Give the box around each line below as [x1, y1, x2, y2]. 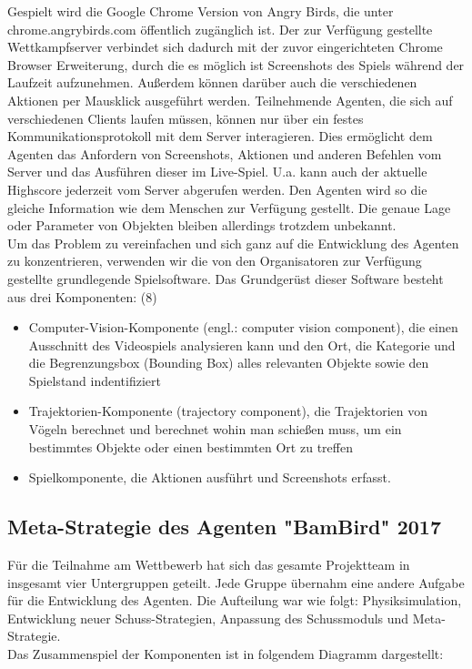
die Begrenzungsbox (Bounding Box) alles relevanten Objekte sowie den [28, 353, 429, 372]
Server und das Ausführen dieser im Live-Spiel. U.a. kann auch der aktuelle [7, 162, 427, 181]
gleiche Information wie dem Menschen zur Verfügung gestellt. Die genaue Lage [7, 198, 451, 217]
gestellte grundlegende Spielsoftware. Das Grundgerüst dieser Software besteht [7, 269, 444, 288]
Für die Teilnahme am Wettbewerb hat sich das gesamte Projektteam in [7, 555, 410, 574]
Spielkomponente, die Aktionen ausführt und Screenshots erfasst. [28, 468, 391, 487]
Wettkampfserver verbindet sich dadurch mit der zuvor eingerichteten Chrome [7, 37, 443, 56]
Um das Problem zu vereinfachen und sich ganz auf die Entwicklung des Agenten [7, 233, 459, 252]
